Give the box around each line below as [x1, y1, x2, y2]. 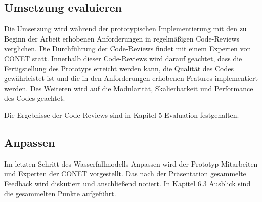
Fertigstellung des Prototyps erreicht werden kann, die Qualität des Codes [4, 63, 234, 73]
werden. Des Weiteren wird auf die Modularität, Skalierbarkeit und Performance [4, 83, 253, 93]
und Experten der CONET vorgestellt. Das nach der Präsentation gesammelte [4, 168, 246, 179]
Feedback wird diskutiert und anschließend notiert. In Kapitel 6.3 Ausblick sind [4, 178, 251, 188]
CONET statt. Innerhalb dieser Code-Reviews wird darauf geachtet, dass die [4, 53, 242, 63]
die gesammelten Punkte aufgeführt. [4, 188, 116, 198]
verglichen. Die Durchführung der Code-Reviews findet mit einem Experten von [4, 43, 251, 54]
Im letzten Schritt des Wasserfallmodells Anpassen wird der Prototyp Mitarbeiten [4, 158, 258, 169]
